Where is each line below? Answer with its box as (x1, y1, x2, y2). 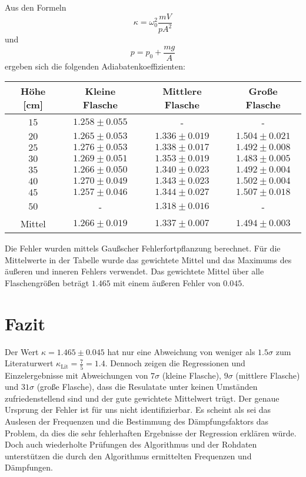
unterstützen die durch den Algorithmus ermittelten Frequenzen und (5, 449, 252, 462)
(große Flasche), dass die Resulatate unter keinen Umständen (36, 380, 258, 393)
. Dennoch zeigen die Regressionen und (105, 357, 245, 369)
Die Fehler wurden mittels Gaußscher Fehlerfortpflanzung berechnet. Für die (5, 242, 281, 254)
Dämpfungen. (5, 461, 53, 473)
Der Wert (5, 345, 39, 357)
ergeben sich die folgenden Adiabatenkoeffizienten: (5, 59, 185, 72)
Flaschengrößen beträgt (5, 277, 89, 289)
